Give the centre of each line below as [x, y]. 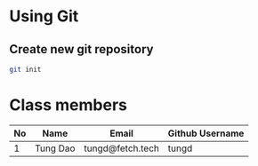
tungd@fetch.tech [122, 148]
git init [25, 69]
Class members [68, 105]
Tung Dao [55, 148]
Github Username [206, 133]
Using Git [44, 16]
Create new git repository [81, 49]
